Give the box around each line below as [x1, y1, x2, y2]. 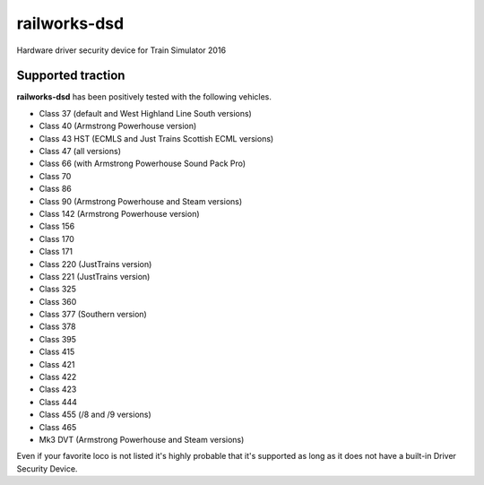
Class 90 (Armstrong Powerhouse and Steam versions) [39, 195, 243, 206]
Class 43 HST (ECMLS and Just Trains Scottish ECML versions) [39, 133, 274, 143]
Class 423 [39, 384, 77, 394]
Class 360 [39, 296, 77, 307]
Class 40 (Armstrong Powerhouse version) [39, 121, 197, 132]
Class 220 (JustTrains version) [39, 258, 152, 269]
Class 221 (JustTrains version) [39, 271, 151, 281]
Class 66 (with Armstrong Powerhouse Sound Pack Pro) [39, 158, 246, 169]
